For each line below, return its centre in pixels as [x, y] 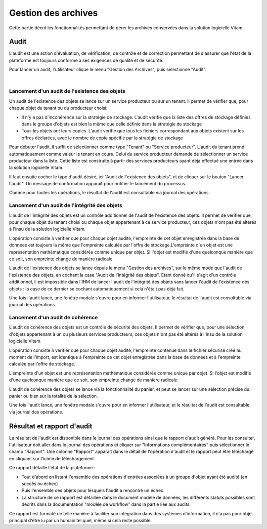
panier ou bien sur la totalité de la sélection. [54, 396]
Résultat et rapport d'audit [51, 426]
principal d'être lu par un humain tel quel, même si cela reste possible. [81, 520]
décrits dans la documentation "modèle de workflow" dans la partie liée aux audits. [106, 504]
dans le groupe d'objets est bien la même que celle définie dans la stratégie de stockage [112, 124]
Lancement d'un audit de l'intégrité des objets [66, 205]
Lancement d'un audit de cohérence [54, 318]
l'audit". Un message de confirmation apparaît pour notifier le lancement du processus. [98, 184]
